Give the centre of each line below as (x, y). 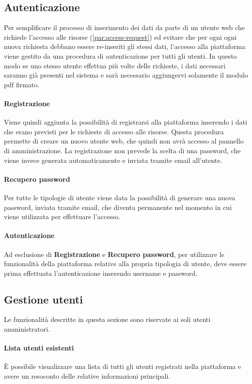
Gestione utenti (43, 299)
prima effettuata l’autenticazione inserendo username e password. (101, 273)
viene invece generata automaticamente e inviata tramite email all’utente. (113, 160)
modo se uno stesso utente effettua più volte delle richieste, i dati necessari (115, 65)
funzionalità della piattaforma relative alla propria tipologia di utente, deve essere (125, 264)
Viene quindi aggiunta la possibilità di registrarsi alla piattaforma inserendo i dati (126, 122)
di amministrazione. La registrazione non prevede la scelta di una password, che (122, 150)
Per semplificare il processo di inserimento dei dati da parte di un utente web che (124, 27)
